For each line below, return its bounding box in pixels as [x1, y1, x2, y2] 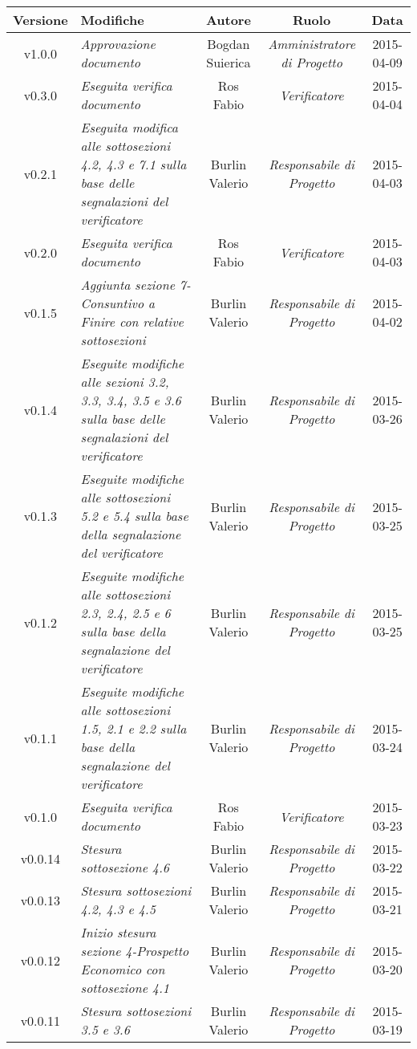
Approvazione [80, 35, 156, 53]
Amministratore [268, 35, 355, 53]
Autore [205, 10, 251, 29]
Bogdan [207, 35, 250, 53]
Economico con [80, 960, 165, 978]
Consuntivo [80, 294, 144, 312]
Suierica [206, 53, 251, 71]
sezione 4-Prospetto [80, 941, 189, 960]
